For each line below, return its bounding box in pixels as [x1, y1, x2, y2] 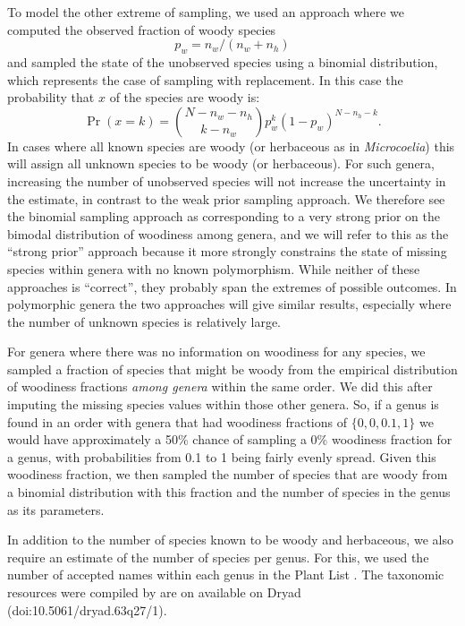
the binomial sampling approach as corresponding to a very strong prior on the [7, 207, 441, 226]
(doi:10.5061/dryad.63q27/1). [7, 600, 167, 619]
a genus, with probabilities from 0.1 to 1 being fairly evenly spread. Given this [7, 447, 436, 466]
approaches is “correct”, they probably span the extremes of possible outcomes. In [7, 277, 457, 296]
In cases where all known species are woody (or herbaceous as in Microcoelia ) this [7, 136, 455, 155]
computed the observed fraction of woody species [7, 20, 276, 39]
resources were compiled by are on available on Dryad [7, 583, 301, 602]
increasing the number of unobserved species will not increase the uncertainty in [7, 171, 446, 190]
